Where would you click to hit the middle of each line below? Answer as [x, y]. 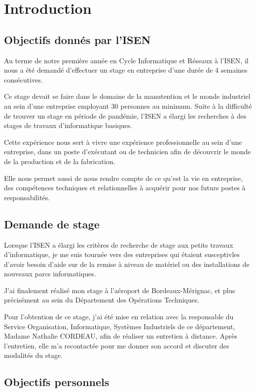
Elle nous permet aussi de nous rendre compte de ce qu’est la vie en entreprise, [123, 178]
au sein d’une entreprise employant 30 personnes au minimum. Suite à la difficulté [128, 106]
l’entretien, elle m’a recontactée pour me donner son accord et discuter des [117, 345]
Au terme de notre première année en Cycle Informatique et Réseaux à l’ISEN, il [126, 60]
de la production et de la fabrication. [60, 161]
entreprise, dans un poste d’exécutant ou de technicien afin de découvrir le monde [128, 152]
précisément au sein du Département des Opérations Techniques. [102, 300]
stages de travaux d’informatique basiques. [68, 125]
